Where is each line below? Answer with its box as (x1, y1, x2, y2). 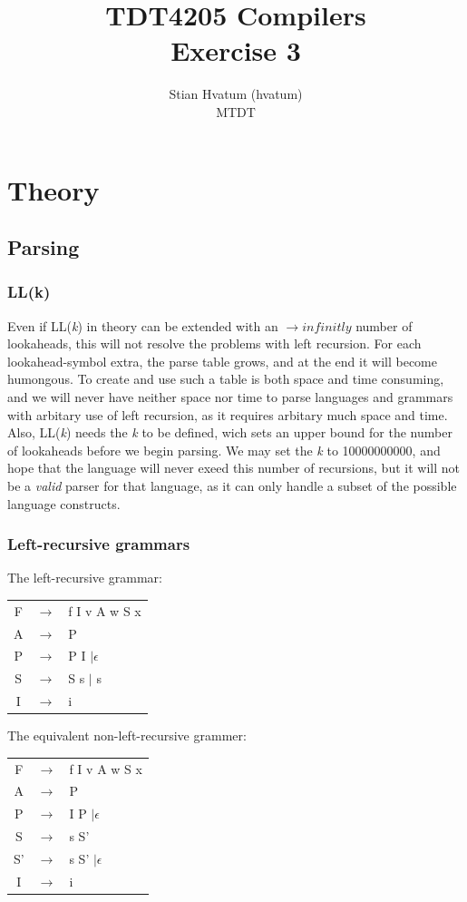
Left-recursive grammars (7, 533, 190, 555)
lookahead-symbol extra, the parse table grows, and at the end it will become (7, 351, 437, 370)
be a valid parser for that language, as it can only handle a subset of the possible (7, 476, 457, 495)
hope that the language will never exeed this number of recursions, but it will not (7, 458, 460, 477)
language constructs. (7, 494, 121, 513)
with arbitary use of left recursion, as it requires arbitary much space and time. (7, 405, 448, 424)
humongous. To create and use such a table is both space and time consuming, (7, 369, 444, 388)
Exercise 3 (170, 32, 301, 69)
